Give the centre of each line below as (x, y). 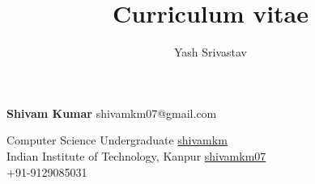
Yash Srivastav (211, 52)
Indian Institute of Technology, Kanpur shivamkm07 (136, 155)
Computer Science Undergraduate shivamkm (117, 140)
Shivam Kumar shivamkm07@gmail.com (112, 113)
